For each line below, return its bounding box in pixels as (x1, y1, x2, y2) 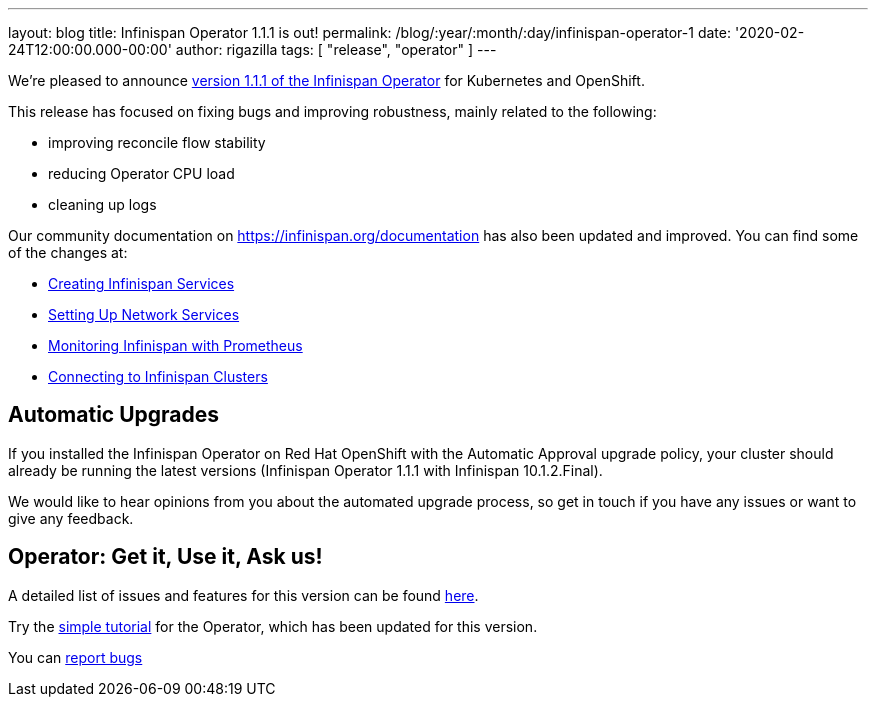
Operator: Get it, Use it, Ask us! (8, 544, 323, 570)
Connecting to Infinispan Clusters (48, 368, 268, 385)
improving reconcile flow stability (48, 134, 266, 151)
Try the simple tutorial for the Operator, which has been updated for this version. (8, 617, 538, 635)
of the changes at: (8, 244, 128, 261)
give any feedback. (8, 509, 134, 527)
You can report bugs (8, 648, 143, 666)
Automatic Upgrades (8, 402, 220, 428)
